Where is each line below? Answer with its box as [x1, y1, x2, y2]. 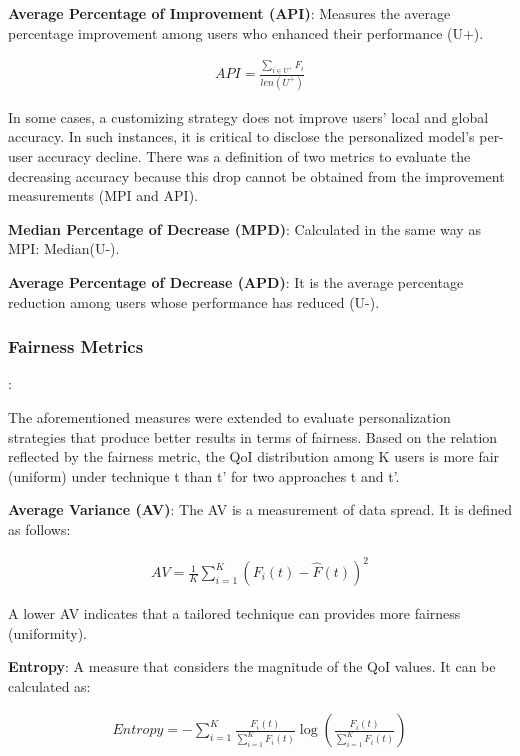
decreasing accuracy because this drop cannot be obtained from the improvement [8, 165, 505, 186]
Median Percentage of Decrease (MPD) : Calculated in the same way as [8, 218, 481, 239]
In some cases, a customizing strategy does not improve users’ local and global [8, 106, 489, 127]
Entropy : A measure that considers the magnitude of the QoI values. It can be [8, 656, 496, 677]
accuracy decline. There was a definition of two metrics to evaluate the [37, 145, 471, 166]
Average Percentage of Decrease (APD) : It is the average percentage [8, 271, 464, 292]
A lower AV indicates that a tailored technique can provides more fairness [8, 603, 461, 624]
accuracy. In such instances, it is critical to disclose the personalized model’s [8, 126, 475, 147]
